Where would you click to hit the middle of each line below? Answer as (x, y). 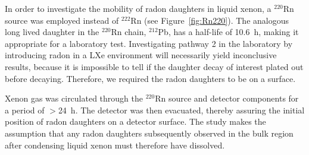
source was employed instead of (62, 20)
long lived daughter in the (52, 32)
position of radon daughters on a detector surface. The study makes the (135, 121)
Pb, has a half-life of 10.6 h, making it (228, 32)
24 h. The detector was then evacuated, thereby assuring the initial (181, 110)
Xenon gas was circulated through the (74, 98)
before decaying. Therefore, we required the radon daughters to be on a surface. (150, 78)
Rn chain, (129, 32)
